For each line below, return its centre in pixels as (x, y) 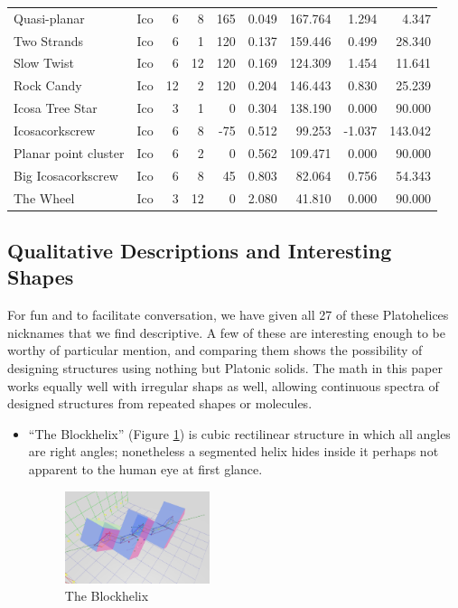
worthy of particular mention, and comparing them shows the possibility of (215, 350)
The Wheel (44, 197)
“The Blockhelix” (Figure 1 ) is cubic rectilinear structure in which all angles (239, 433)
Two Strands (49, 40)
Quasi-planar (49, 18)
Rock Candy (48, 85)
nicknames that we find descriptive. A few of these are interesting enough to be (226, 332)
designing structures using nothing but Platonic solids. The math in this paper (225, 367)
